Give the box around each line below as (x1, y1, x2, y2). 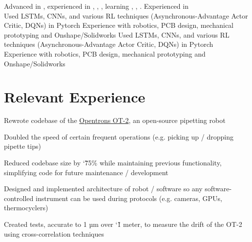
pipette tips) (4, 141, 41, 151)
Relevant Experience (4, 87, 146, 107)
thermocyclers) (4, 202, 48, 213)
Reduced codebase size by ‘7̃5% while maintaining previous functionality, (4, 158, 222, 168)
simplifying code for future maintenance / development (4, 167, 168, 177)
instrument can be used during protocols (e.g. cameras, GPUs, (35, 193, 222, 203)
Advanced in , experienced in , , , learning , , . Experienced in (4, 1, 189, 11)
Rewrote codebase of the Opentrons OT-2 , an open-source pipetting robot (4, 115, 226, 125)
